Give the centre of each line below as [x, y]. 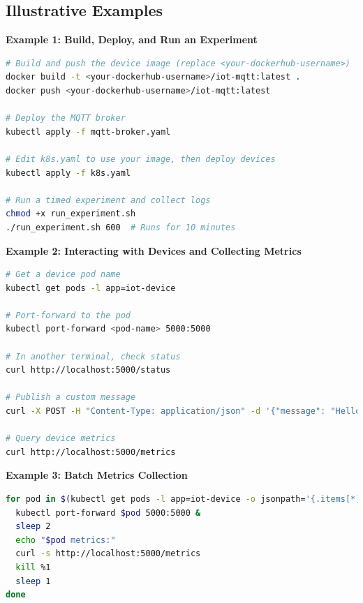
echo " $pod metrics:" [66, 540]
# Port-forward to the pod [68, 315]
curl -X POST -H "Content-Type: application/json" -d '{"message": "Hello [183, 411]
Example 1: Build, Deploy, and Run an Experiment [132, 39]
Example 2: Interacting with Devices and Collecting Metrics [154, 250]
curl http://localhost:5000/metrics [91, 452]
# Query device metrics [61, 439]
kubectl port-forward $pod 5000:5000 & [108, 513]
